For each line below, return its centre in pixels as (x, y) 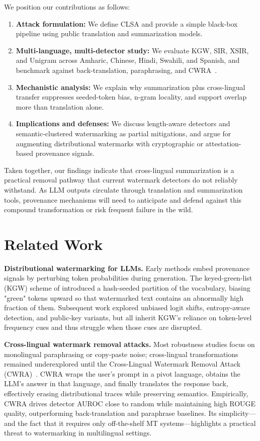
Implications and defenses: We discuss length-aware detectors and (123, 123)
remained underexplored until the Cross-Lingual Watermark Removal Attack (122, 364)
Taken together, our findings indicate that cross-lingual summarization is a (119, 170)
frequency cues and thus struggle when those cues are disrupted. (103, 327)
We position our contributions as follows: (67, 7)
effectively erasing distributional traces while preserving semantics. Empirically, (126, 393)
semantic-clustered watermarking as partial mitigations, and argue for (123, 133)
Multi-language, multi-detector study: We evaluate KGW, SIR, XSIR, (132, 50)
